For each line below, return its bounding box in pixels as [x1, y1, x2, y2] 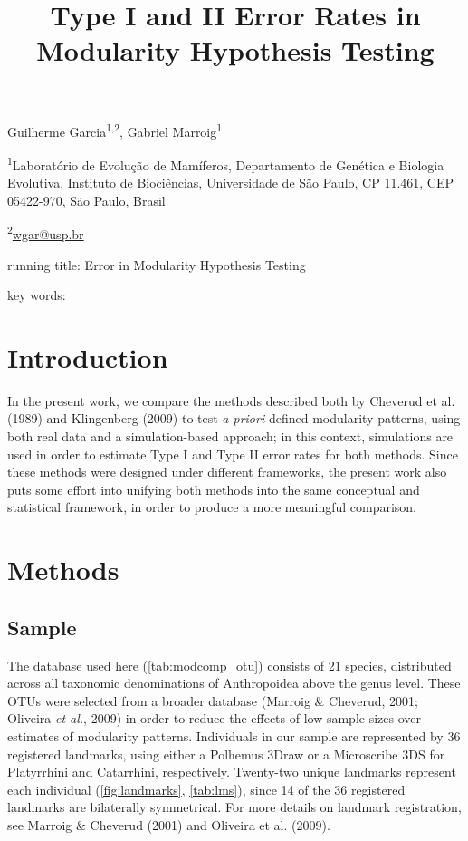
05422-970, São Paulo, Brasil [7, 190, 166, 209]
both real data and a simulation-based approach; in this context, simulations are [7, 427, 454, 445]
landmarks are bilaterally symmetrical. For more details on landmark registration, [7, 797, 462, 817]
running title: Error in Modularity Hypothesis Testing [7, 255, 306, 274]
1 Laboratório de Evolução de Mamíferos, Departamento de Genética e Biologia [7, 152, 444, 174]
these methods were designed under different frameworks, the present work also [7, 462, 447, 481]
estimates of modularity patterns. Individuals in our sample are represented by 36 [7, 726, 461, 745]
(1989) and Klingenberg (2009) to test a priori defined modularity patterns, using [7, 409, 461, 428]
